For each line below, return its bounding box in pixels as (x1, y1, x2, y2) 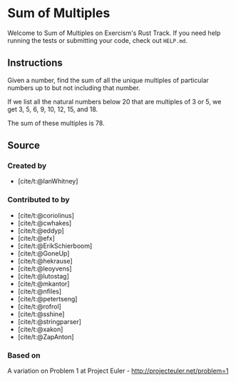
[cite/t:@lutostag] (17, 271, 70, 280)
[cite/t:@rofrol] (17, 302, 62, 311)
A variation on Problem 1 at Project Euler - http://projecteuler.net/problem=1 (7, 366, 230, 376)
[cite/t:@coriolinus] (17, 211, 75, 219)
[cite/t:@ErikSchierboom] (17, 241, 93, 250)
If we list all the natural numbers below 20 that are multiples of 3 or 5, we (7, 97, 222, 106)
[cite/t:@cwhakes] (17, 218, 72, 227)
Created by (7, 161, 47, 171)
